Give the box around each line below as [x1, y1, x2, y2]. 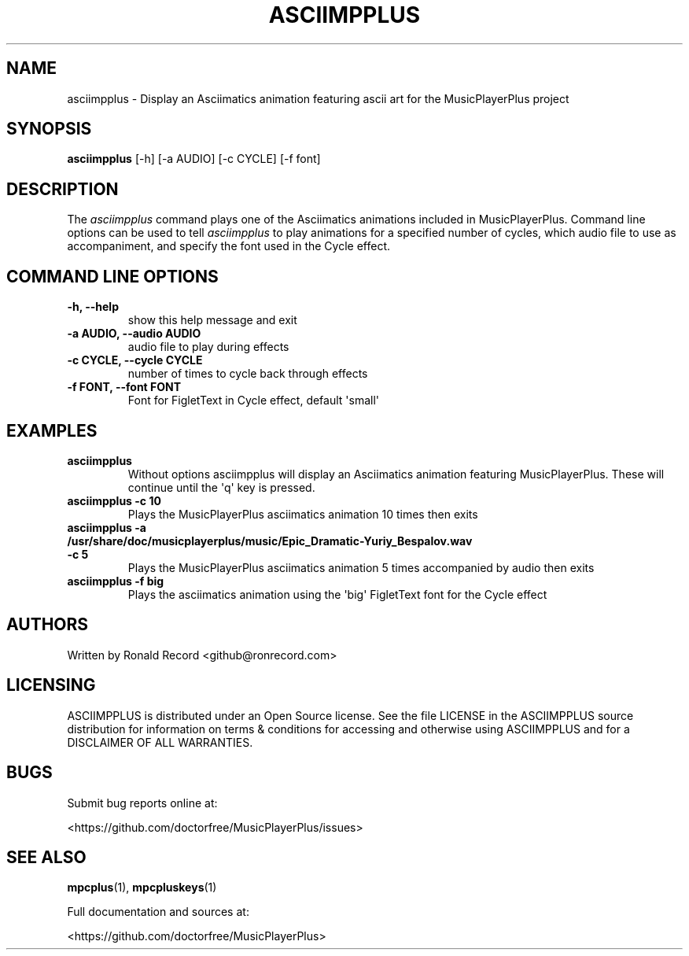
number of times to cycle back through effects [127, 367, 368, 381]
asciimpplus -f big [67, 574, 164, 588]
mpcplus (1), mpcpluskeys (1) [67, 880, 217, 895]
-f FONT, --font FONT [67, 380, 182, 394]
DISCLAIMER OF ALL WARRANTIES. [67, 735, 253, 749]
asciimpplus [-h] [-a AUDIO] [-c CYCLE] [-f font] [67, 152, 321, 166]
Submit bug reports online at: [67, 795, 218, 810]
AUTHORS [6, 615, 89, 635]
